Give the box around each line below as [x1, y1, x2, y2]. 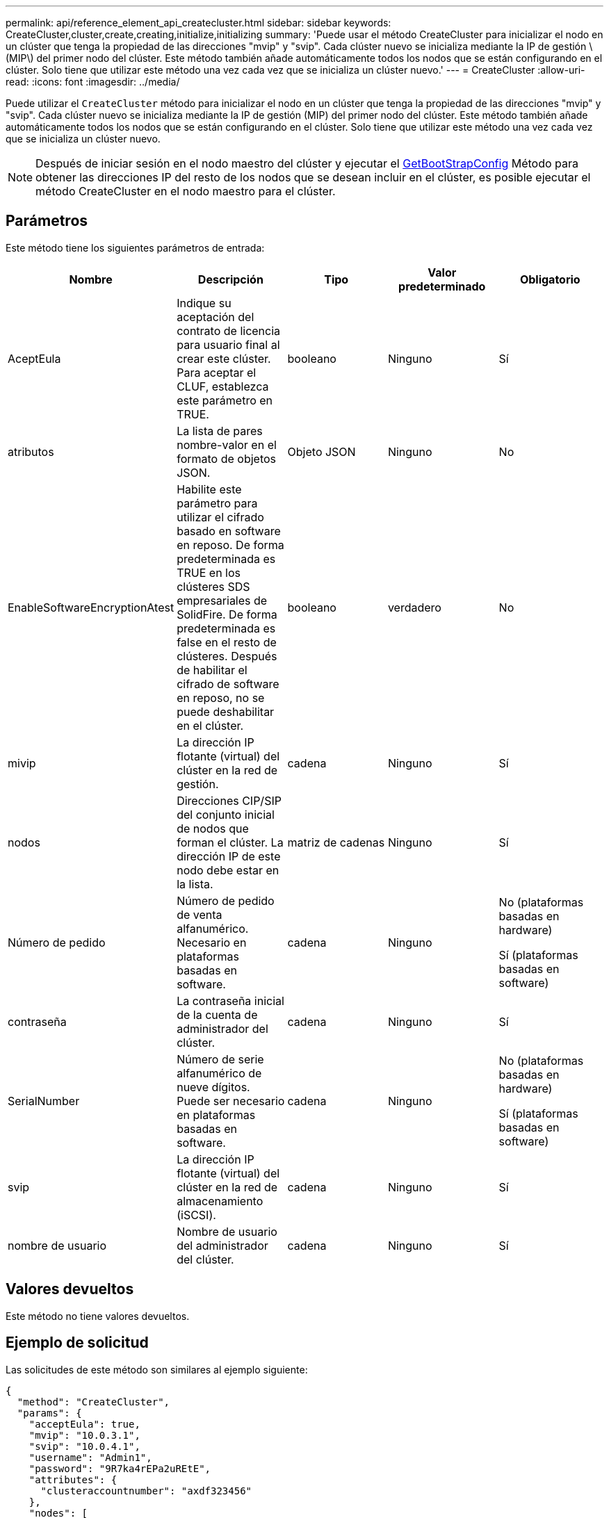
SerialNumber [8, 1093, 80, 1108]
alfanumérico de [177, 1066, 262, 1080]
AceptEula [8, 351, 61, 366]
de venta [177, 907, 222, 922]
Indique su [177, 295, 232, 310]
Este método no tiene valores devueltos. [6, 1309, 190, 1322]
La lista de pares [177, 423, 263, 438]
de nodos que [177, 821, 249, 835]
